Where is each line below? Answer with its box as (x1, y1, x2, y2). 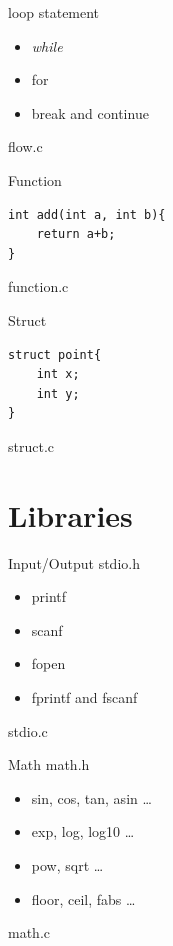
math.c (8, 922, 50, 943)
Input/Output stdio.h (8, 552, 140, 573)
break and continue (31, 102, 149, 123)
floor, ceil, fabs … (31, 888, 136, 909)
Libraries (8, 494, 133, 535)
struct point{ (8, 347, 102, 362)
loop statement (8, 2, 100, 22)
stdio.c (8, 720, 48, 741)
